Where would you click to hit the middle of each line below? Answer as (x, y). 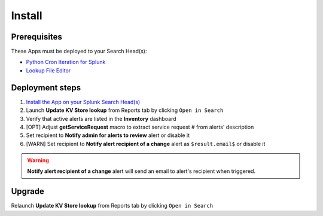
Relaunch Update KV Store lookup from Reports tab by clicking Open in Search (112, 206)
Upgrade (28, 191)
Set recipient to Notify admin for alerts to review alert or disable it (108, 135)
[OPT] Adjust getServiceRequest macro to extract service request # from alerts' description (140, 127)
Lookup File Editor (48, 70)
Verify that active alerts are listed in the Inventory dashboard (101, 118)
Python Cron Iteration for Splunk (66, 62)
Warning (38, 160)
